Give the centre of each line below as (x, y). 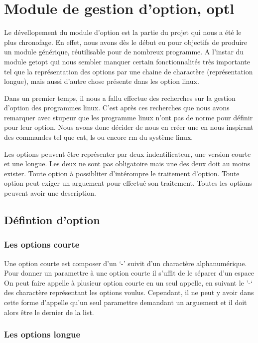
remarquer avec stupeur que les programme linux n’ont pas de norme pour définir (129, 117)
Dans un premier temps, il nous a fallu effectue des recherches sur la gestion (120, 98)
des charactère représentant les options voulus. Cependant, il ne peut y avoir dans (129, 292)
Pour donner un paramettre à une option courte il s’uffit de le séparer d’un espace (129, 273)
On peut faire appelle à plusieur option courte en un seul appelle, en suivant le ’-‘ (128, 282)
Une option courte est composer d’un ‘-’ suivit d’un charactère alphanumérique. (126, 263)
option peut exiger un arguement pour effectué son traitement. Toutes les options (128, 183)
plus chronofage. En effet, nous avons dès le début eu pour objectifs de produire (126, 42)
